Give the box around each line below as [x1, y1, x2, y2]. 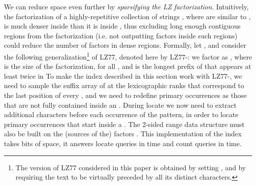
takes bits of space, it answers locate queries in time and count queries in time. [4, 138, 242, 148]
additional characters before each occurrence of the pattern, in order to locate [4, 109, 238, 120]
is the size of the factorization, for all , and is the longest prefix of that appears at [4, 61, 252, 71]
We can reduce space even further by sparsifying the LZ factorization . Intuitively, [4, 1, 249, 11]
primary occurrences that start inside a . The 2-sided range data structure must [4, 119, 245, 129]
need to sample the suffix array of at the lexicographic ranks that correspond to [4, 80, 244, 91]
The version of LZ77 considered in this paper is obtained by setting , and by [15, 162, 246, 172]
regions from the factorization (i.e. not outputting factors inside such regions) [4, 30, 238, 40]
